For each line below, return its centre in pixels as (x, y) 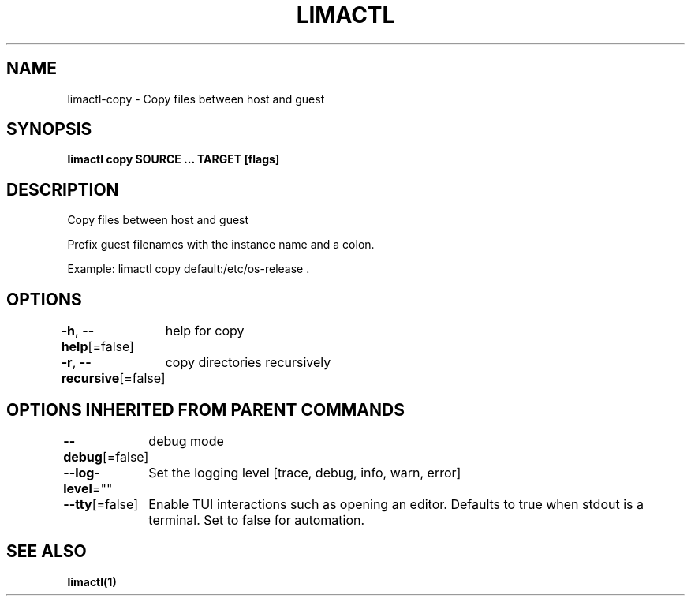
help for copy (205, 331)
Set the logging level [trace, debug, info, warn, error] (305, 472)
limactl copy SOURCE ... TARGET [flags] (174, 159)
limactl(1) (92, 581)
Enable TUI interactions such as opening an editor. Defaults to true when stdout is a (396, 504)
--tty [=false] (101, 504)
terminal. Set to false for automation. (257, 520)
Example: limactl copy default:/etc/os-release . (189, 269)
